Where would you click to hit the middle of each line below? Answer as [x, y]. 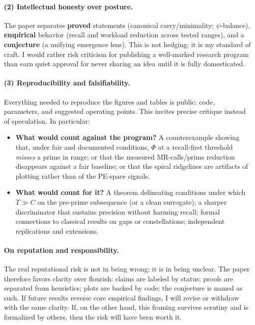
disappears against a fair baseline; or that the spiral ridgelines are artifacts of [132, 166]
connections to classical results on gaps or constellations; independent [120, 221]
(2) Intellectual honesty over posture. [69, 6]
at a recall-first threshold [195, 147]
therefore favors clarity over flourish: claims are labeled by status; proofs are [119, 278]
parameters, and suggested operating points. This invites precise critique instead [125, 111]
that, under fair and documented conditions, [82, 147]
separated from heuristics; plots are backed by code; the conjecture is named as [123, 288]
